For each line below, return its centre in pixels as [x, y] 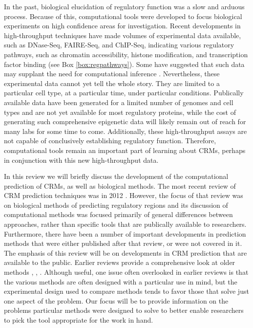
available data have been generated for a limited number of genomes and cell [119, 102]
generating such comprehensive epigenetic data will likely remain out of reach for [125, 121]
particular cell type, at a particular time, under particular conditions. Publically [124, 93]
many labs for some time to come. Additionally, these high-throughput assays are [126, 131]
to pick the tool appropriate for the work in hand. [79, 320]
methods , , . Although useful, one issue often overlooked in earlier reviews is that [126, 272]
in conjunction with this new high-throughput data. [81, 160]
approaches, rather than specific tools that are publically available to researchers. [125, 224]
